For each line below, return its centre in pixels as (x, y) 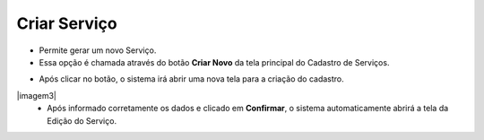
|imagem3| (37, 95)
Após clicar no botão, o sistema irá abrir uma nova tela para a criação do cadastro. (191, 79)
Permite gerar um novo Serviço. (98, 50)
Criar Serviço (67, 23)
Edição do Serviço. (82, 120)
